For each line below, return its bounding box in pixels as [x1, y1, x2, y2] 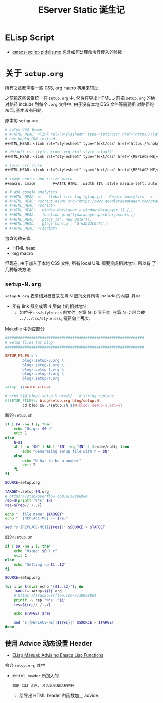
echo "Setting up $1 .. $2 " [14, 562, 66, 567]
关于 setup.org [5, 68, 64, 79]
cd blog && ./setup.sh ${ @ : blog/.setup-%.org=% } [22, 403, 123, 407]
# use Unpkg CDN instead [5, 136, 55, 141]
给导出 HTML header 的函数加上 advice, [19, 692, 99, 699]
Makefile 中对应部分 [5, 326, 45, 332]
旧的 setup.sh [5, 534, 33, 540]
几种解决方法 [5, 266, 31, 272]
